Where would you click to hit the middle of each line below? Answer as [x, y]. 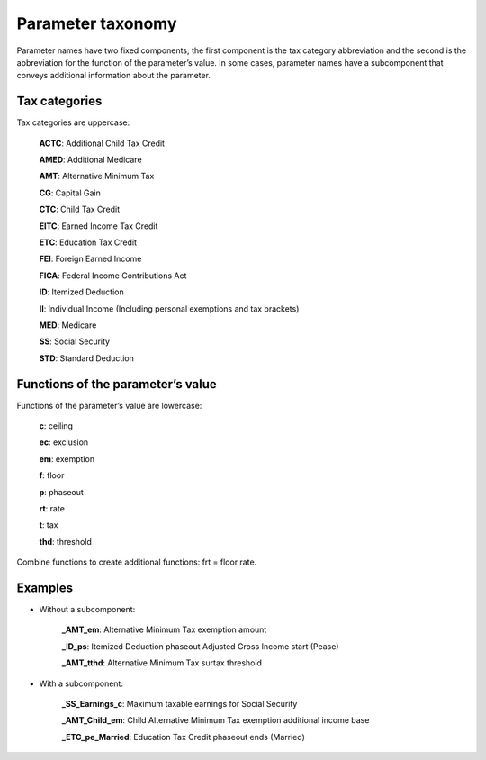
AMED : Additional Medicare [91, 160]
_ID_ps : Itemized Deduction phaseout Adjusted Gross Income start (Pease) [200, 646]
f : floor [52, 475]
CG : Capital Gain [70, 193]
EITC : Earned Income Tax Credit [99, 226]
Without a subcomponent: [87, 610]
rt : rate [52, 508]
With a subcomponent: [81, 683]
